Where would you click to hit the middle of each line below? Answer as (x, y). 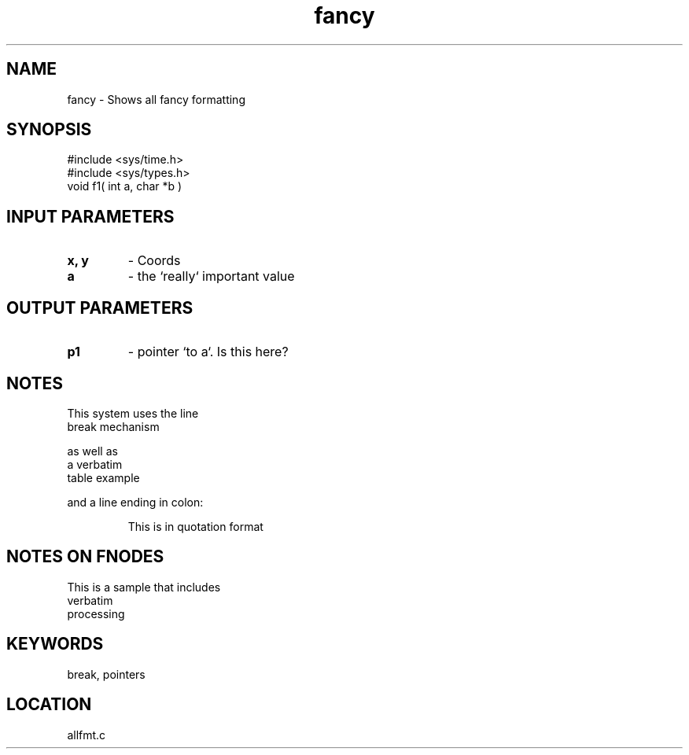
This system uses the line (133, 413)
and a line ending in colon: (135, 502)
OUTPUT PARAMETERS (100, 308)
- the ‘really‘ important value (211, 276)
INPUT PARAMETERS (90, 216)
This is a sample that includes (144, 587)
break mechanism (113, 426)
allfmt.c (87, 735)
